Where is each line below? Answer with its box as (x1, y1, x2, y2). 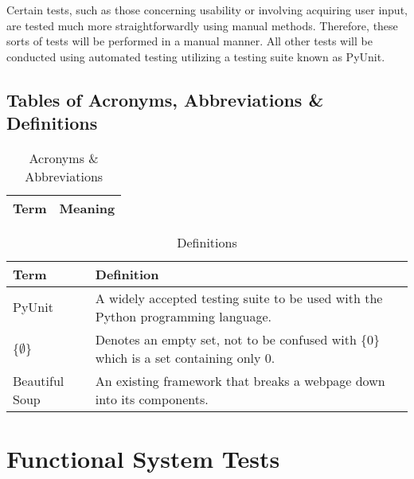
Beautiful (13, 371, 64, 390)
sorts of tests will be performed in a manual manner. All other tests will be (6, 33, 373, 49)
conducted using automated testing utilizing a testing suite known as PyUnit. (6, 48, 385, 64)
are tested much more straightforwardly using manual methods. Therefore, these (6, 17, 398, 33)
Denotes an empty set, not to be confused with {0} (95, 329, 381, 349)
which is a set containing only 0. (95, 348, 275, 367)
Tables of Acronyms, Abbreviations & (6, 87, 324, 111)
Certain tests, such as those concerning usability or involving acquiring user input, (6, 2, 408, 18)
